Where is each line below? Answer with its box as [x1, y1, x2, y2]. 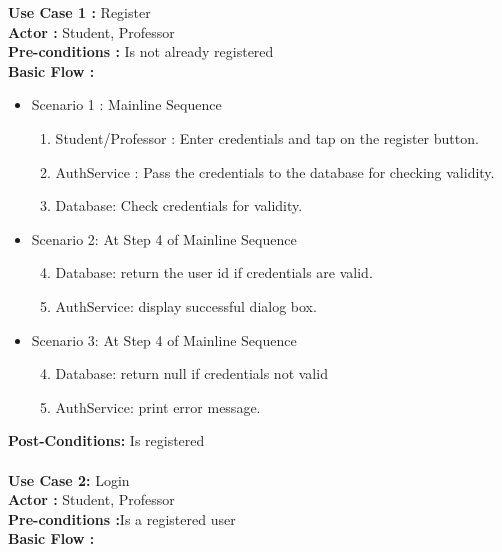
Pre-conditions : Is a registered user [8, 508, 236, 529]
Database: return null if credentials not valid [55, 363, 328, 384]
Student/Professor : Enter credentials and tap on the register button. [55, 127, 479, 148]
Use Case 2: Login [8, 469, 130, 490]
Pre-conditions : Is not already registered [8, 41, 274, 62]
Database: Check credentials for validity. [55, 195, 303, 216]
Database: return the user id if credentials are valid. [55, 262, 373, 283]
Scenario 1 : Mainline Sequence [31, 94, 222, 115]
